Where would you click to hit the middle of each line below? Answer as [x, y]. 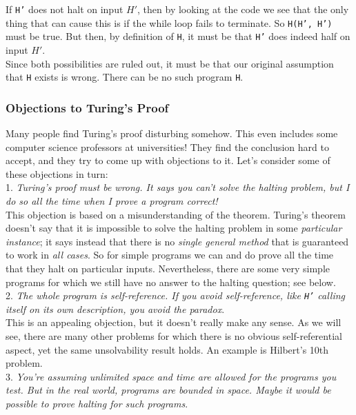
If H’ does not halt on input [65, 9]
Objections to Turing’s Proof [87, 107]
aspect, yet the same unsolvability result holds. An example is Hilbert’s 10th [167, 349]
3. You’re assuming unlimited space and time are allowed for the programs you [171, 376]
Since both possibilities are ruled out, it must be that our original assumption [170, 63]
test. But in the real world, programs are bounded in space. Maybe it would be [168, 390]
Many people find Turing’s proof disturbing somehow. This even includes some [172, 133]
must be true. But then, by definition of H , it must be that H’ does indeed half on [178, 36]
